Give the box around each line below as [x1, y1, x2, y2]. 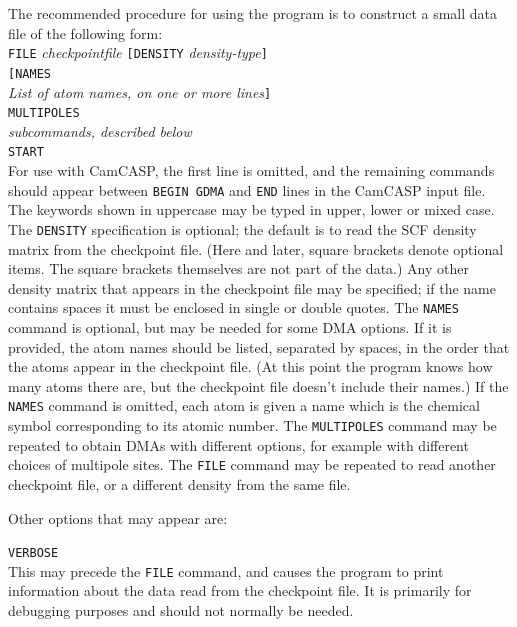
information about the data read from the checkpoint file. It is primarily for [8, 580, 472, 601]
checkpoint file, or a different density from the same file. [8, 473, 351, 494]
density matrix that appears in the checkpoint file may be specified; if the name [8, 277, 496, 298]
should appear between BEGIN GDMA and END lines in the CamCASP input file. [8, 179, 486, 200]
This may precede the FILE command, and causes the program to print [8, 560, 444, 581]
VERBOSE [8, 546, 59, 561]
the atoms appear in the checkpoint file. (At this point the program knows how [8, 356, 493, 377]
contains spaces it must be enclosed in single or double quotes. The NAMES [8, 297, 459, 318]
